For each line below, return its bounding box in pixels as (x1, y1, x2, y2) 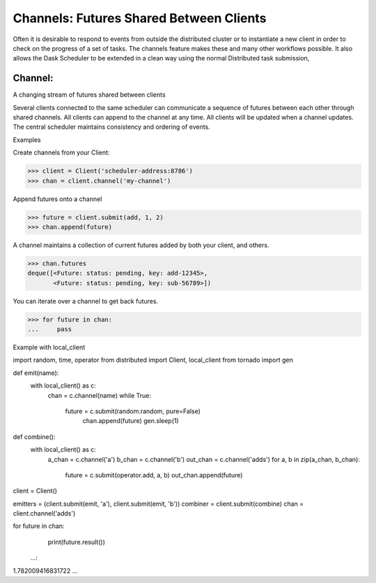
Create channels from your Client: (13, 148, 110, 157)
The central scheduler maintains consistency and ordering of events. (13, 122, 210, 131)
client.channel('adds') (13, 509, 76, 518)
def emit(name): (13, 369, 59, 377)
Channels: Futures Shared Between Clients (13, 10, 267, 26)
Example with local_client (13, 343, 86, 351)
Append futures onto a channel (13, 195, 102, 203)
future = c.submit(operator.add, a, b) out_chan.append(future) (65, 470, 243, 479)
